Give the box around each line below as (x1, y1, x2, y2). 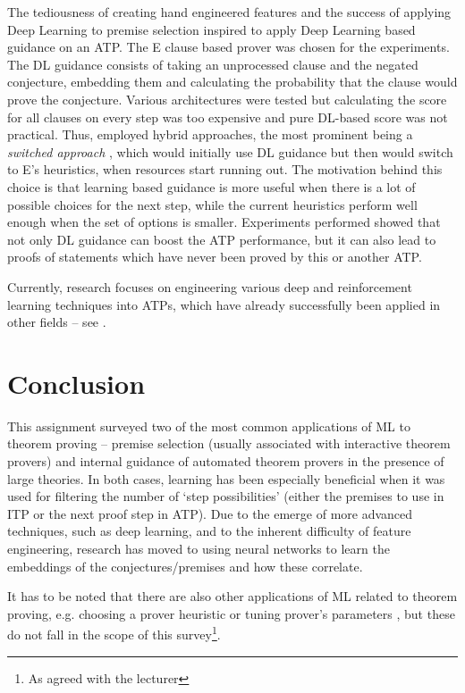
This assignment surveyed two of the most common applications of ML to (7, 416, 410, 435)
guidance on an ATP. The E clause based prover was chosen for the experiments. (7, 38, 450, 56)
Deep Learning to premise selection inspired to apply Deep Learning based (7, 20, 416, 38)
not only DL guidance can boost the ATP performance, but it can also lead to (7, 230, 436, 248)
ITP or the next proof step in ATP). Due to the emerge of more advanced (7, 504, 413, 522)
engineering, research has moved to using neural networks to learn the (7, 539, 390, 557)
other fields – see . (7, 313, 106, 331)
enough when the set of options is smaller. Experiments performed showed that (7, 213, 441, 231)
